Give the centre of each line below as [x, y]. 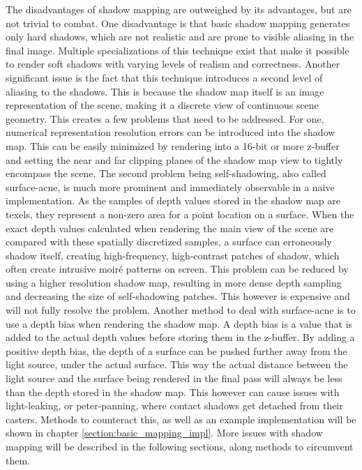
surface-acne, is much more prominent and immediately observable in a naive [170, 187]
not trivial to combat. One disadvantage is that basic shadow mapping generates [178, 23]
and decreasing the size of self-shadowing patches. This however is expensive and [178, 296]
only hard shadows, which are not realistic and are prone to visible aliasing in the [180, 37]
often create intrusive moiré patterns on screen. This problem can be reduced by [177, 269]
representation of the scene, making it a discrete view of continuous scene [162, 105]
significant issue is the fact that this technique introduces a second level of [164, 77]
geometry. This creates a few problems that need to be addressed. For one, [165, 118]
